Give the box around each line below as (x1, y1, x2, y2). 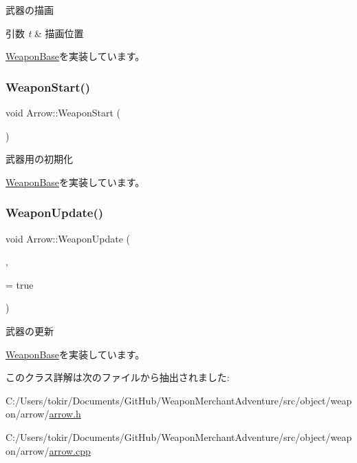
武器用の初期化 (6, 152, 73, 166)
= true (6, 277, 34, 291)
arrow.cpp (49, 443, 91, 457)
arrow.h (49, 407, 81, 421)
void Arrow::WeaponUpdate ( (6, 231, 130, 245)
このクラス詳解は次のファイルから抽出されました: (6, 370, 230, 384)
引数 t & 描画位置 (6, 25, 84, 40)
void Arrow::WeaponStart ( (6, 105, 120, 119)
